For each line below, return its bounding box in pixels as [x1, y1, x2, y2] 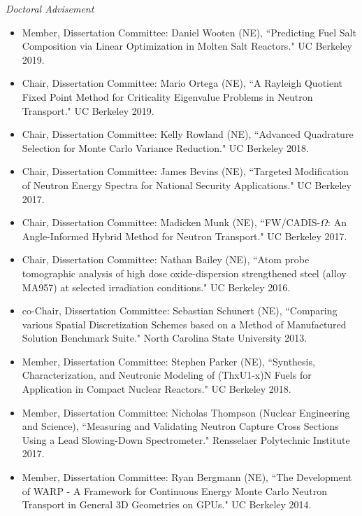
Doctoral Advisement [6, 1, 94, 15]
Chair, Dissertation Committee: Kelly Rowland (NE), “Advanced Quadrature [22, 127, 354, 141]
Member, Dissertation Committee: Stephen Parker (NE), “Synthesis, [22, 354, 315, 368]
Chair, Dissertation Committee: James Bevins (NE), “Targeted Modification [22, 164, 349, 179]
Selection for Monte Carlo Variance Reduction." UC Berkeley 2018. [22, 140, 310, 155]
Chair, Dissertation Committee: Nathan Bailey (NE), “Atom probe [22, 252, 310, 267]
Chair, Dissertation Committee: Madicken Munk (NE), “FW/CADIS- [22, 215, 321, 230]
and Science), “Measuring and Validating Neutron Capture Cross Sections [22, 419, 339, 433]
